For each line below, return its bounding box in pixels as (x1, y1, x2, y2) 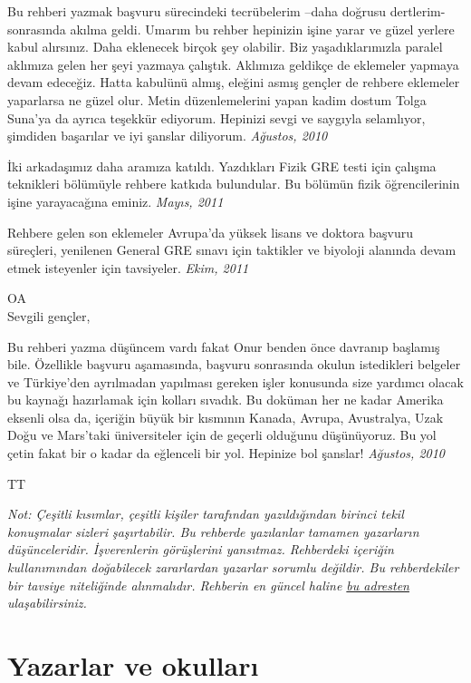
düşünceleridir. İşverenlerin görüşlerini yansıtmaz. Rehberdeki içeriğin (7, 540, 394, 559)
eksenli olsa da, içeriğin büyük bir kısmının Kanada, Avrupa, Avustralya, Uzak (7, 407, 444, 426)
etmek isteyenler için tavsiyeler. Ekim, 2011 (7, 258, 249, 277)
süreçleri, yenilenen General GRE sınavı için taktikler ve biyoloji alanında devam (7, 240, 457, 259)
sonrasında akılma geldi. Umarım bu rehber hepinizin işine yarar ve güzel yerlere (7, 19, 455, 38)
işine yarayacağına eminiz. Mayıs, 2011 (7, 191, 224, 210)
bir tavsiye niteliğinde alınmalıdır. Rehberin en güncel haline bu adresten (7, 575, 409, 594)
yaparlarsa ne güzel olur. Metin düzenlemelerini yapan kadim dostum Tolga (7, 90, 427, 109)
